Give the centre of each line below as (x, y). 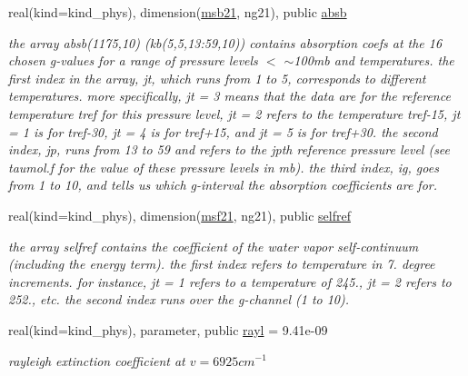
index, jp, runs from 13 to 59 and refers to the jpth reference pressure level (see (229, 149)
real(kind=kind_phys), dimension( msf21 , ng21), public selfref (179, 215)
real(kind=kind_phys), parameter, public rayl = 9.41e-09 (168, 329)
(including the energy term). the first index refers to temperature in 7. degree (222, 264)
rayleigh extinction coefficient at (97, 360)
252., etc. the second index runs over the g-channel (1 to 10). (179, 299)
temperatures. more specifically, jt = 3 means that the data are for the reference (229, 96)
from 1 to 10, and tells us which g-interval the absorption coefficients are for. (223, 185)
